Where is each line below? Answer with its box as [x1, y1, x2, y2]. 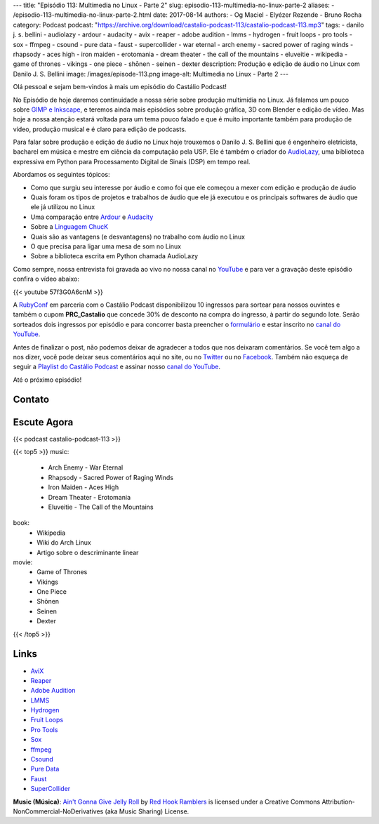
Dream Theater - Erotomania [48, 493, 131, 501]
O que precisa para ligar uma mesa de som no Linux [30, 242, 182, 251]
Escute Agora [13, 416, 74, 428]
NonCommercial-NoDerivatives [13, 807, 104, 816]
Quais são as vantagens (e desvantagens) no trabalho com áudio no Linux [30, 232, 246, 241]
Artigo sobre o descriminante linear [36, 548, 139, 557]
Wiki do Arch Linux [36, 538, 91, 547]
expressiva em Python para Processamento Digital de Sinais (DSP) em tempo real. [13, 157, 251, 166]
